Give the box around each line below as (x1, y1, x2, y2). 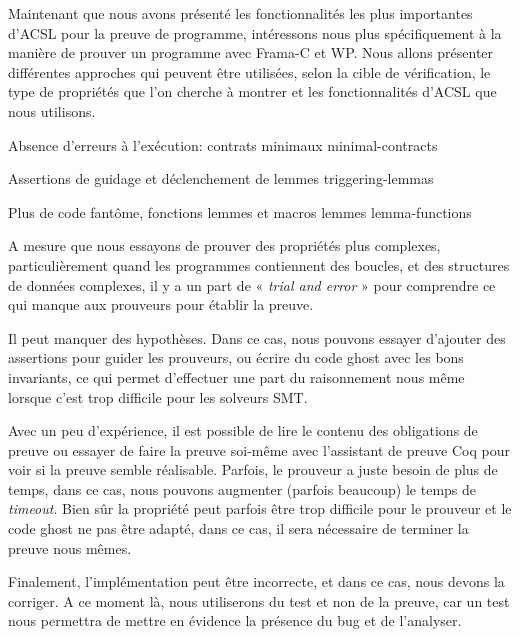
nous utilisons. (8, 100, 96, 121)
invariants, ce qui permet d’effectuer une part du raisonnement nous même (8, 366, 465, 387)
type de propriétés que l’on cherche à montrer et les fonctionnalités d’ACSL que (8, 81, 497, 102)
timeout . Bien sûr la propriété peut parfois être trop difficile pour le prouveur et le (8, 498, 512, 519)
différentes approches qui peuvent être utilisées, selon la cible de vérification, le (8, 61, 491, 82)
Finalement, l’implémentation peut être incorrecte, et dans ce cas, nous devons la (8, 571, 505, 592)
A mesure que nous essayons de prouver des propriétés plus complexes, (8, 235, 441, 256)
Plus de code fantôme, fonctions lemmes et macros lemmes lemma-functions (8, 201, 472, 222)
